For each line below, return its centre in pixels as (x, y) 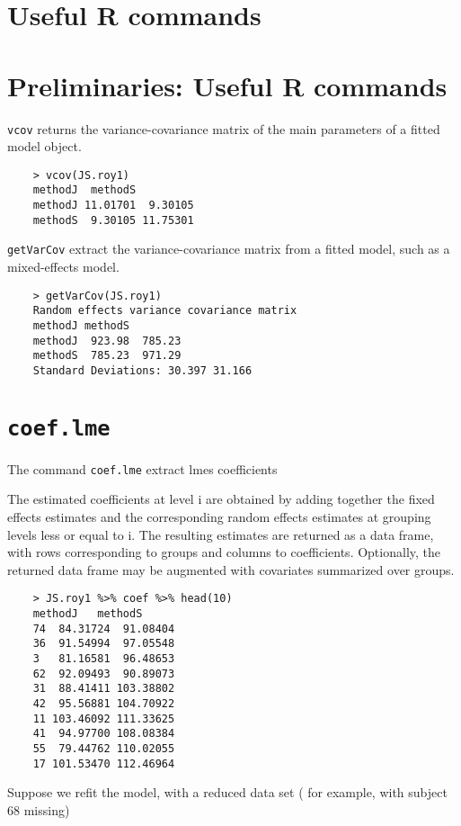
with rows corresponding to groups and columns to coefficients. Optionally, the (224, 552)
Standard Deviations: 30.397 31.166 (142, 370)
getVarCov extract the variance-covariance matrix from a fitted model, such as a (229, 249)
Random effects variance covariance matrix (165, 311)
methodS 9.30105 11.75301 (113, 220)
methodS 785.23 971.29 (107, 356)
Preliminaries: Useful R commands (227, 85)
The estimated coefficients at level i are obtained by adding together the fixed (221, 499)
